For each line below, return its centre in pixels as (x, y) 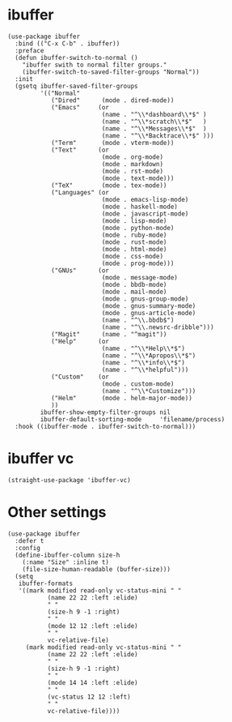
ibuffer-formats (46, 583)
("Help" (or (80, 341)
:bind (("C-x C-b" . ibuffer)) (67, 43)
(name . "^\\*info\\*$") (143, 362)
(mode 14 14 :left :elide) (93, 682)
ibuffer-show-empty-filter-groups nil (105, 412)
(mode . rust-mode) (134, 242)
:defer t (30, 540)
